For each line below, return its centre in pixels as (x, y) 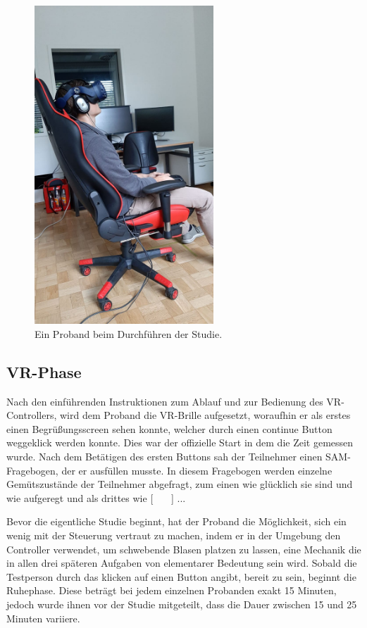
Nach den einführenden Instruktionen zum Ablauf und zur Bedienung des (165, 401)
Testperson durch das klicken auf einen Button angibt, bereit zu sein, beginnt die (181, 576)
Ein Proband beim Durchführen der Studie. (129, 333)
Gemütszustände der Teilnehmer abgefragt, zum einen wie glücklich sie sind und (180, 484)
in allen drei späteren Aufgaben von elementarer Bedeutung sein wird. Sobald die (182, 563)
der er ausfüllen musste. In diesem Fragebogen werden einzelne (197, 470)
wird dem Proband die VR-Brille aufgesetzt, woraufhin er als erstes (205, 415)
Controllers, (32, 415)
